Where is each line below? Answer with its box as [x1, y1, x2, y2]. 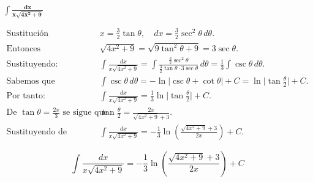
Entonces [6, 44, 41, 53]
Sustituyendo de [6, 127, 67, 136]
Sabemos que [6, 77, 55, 86]
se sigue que [62, 108, 108, 117]
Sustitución [6, 29, 49, 38]
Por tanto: [6, 91, 45, 100]
